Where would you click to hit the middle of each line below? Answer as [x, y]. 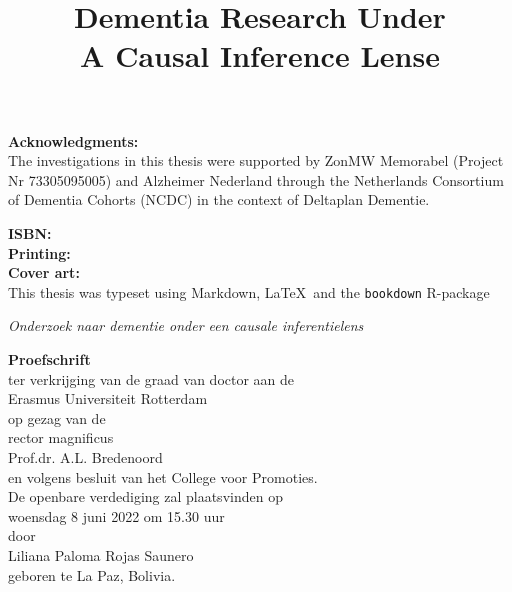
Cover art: [44, 272]
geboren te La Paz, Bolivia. [92, 574]
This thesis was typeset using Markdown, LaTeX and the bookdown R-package [249, 291]
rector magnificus [61, 437]
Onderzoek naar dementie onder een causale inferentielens [186, 325]
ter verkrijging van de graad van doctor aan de [151, 378]
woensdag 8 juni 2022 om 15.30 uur [116, 515]
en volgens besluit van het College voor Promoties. [163, 476]
